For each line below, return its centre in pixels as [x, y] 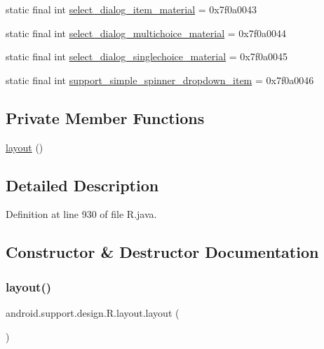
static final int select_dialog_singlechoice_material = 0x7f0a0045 [147, 56]
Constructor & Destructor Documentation [162, 252]
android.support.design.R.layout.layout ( [93, 312]
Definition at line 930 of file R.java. [81, 214]
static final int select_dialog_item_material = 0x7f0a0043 [131, 9]
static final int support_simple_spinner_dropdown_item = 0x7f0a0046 [160, 80]
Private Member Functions [105, 117]
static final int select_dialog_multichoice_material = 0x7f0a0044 [146, 33]
